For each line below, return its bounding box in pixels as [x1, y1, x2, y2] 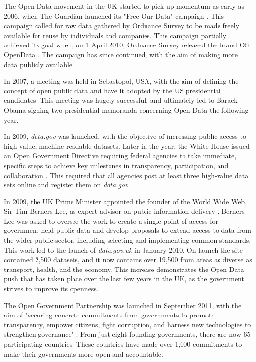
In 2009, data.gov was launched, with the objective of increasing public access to [4, 131, 246, 141]
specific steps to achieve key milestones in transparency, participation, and [4, 160, 229, 170]
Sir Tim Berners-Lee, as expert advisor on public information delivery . [4, 206, 219, 216]
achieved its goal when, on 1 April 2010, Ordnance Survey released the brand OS [4, 40, 249, 50]
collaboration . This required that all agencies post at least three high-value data [4, 170, 249, 180]
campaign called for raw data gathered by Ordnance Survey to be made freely [4, 20, 240, 31]
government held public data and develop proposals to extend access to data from [4, 225, 251, 235]
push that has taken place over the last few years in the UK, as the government [4, 273, 244, 284]
